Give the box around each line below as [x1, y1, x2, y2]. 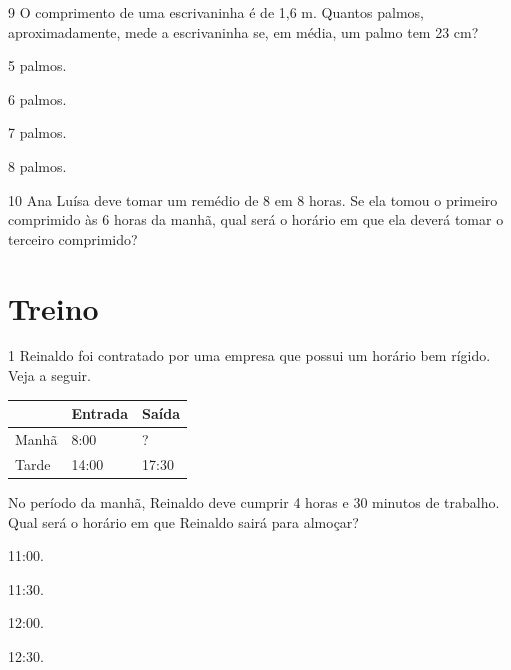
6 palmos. [8, 88, 67, 109]
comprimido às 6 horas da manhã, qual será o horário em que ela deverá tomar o [8, 209, 504, 230]
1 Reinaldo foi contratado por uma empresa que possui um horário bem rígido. [8, 345, 491, 366]
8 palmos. [8, 155, 67, 176]
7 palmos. [8, 122, 67, 143]
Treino [8, 287, 99, 328]
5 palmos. [8, 55, 67, 76]
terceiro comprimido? [8, 228, 138, 249]
